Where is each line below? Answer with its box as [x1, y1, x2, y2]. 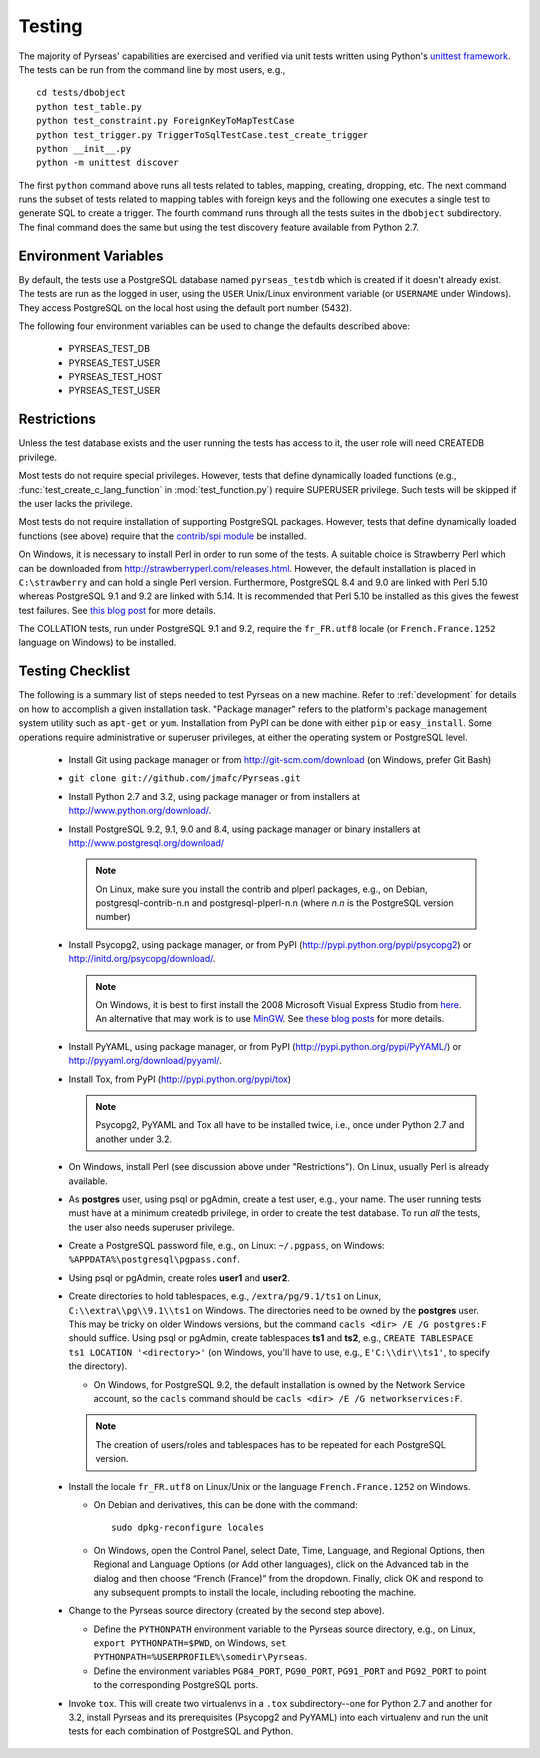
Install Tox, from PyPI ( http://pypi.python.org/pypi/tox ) [68, 1073, 292, 1085]
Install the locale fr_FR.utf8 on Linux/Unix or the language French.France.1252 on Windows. [68, 1480, 471, 1492]
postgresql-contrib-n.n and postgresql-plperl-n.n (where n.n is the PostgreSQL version [95, 897, 454, 909]
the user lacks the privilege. [18, 497, 134, 509]
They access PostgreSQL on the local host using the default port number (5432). [18, 301, 352, 314]
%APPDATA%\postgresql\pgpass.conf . [68, 1253, 240, 1265]
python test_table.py [36, 101, 142, 112]
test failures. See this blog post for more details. [18, 604, 217, 616]
